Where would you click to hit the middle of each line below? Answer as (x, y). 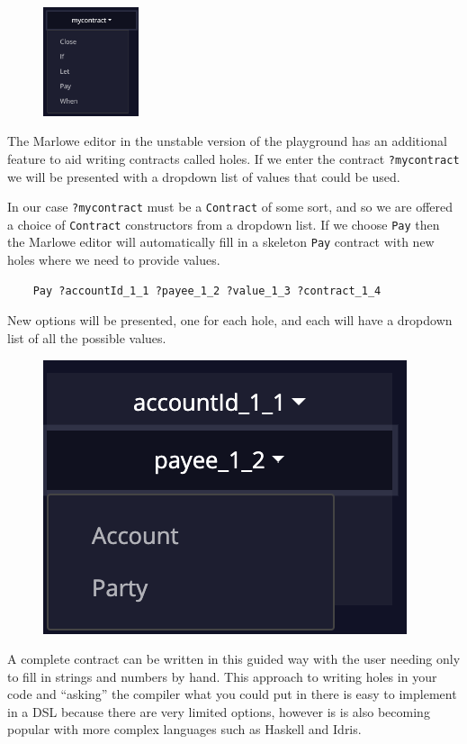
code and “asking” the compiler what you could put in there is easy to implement (232, 694)
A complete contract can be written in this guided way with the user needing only (234, 659)
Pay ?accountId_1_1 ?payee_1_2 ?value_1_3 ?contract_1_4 (207, 290)
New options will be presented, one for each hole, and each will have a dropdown (230, 320)
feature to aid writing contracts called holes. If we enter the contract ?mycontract (233, 158)
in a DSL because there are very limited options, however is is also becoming (219, 711)
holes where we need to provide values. (114, 260)
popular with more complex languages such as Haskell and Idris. (184, 729)
